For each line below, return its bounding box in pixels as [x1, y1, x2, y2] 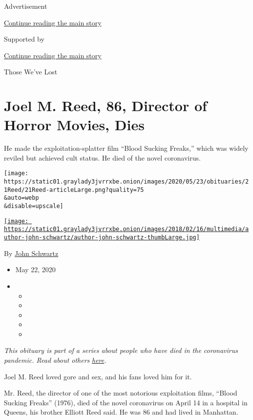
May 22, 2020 [15, 264, 56, 275]
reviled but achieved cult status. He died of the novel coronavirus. [4, 152, 201, 163]
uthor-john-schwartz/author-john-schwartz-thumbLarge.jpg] [4, 234, 200, 241]
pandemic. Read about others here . [4, 355, 106, 365]
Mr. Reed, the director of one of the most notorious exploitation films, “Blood [4, 388, 237, 398]
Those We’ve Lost [4, 67, 58, 77]
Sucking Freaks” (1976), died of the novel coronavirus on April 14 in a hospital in [4, 397, 248, 407]
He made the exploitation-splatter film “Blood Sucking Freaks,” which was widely [4, 143, 249, 153]
